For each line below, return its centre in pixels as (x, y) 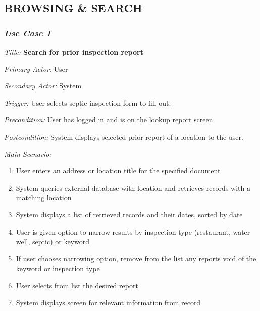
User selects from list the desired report (77, 285)
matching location (44, 197)
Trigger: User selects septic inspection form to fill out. (88, 102)
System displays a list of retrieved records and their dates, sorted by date (129, 214)
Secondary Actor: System (43, 86)
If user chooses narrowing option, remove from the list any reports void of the (136, 258)
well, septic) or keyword (53, 241)
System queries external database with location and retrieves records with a (133, 187)
